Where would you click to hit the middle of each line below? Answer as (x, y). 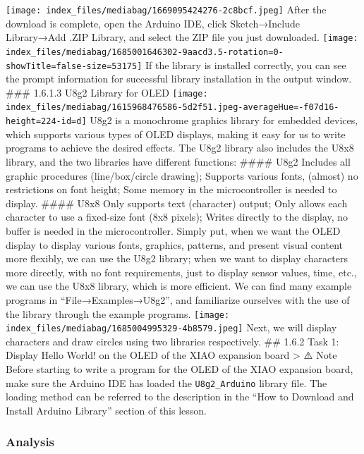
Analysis (30, 442)
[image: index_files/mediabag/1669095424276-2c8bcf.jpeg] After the (166, 9)
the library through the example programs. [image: (118, 313)
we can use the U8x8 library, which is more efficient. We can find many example (179, 286)
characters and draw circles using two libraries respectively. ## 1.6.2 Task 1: (172, 341)
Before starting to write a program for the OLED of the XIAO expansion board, (180, 369)
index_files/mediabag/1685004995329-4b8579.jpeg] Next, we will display (171, 327)
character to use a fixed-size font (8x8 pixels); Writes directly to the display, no (177, 217)
